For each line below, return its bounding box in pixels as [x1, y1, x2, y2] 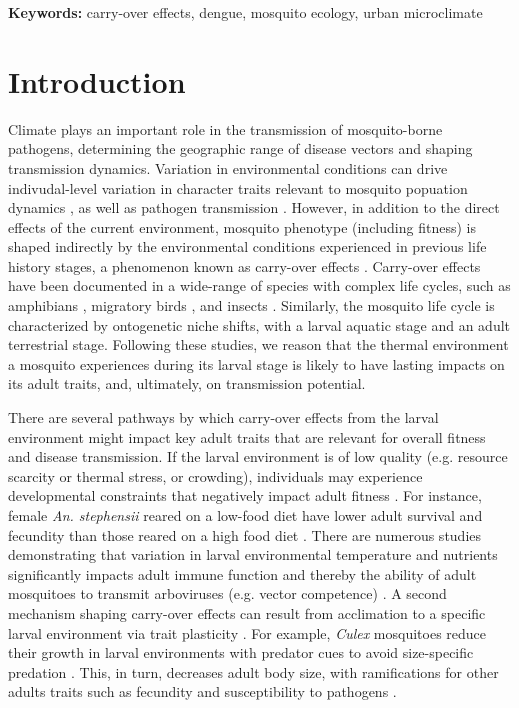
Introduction [8, 60, 186, 101]
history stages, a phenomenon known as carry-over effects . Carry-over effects [8, 255, 481, 276]
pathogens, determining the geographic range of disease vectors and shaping [8, 138, 473, 159]
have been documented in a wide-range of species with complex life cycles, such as [8, 275, 511, 296]
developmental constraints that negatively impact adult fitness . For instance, [8, 485, 482, 506]
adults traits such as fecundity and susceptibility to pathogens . [8, 681, 397, 702]
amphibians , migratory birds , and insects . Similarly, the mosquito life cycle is [8, 295, 495, 316]
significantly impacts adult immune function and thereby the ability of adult [8, 563, 477, 584]
